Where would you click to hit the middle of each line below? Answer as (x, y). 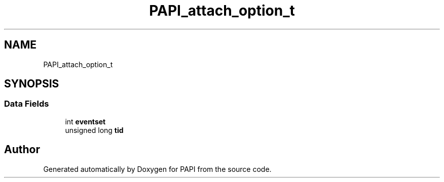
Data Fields (27, 104)
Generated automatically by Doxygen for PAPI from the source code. (157, 169)
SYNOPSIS (32, 84)
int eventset (85, 121)
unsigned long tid (94, 130)
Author (22, 150)
